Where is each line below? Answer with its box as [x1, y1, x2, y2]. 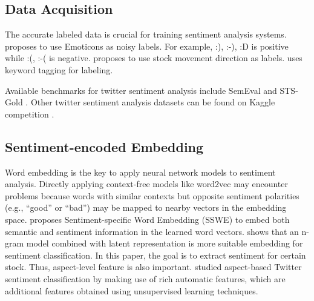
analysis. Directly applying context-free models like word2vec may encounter [5, 177, 289, 190]
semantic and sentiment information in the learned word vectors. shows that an [5, 225, 299, 237]
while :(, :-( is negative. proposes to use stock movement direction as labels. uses [5, 51, 303, 64]
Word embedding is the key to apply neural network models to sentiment [5, 165, 276, 178]
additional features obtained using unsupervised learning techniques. [5, 284, 258, 297]
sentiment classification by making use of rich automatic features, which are [5, 272, 286, 285]
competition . [5, 107, 54, 120]
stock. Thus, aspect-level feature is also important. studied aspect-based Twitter [5, 260, 302, 273]
